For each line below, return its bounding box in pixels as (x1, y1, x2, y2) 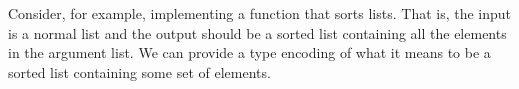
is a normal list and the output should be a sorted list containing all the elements (8, 22, 507, 43)
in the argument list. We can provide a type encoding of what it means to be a (8, 42, 491, 63)
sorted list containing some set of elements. (8, 61, 271, 82)
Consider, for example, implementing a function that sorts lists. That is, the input (8, 3, 512, 23)
